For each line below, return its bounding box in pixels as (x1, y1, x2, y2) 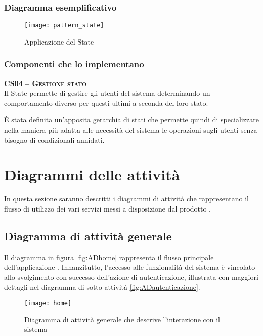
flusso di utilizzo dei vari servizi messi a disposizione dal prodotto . (4, 203, 211, 214)
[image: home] (24, 300, 72, 307)
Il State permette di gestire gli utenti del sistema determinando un (4, 88, 210, 98)
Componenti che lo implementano (4, 58, 144, 70)
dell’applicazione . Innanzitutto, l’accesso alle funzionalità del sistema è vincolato (4, 262, 255, 272)
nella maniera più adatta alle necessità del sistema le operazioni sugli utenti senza (4, 124, 257, 135)
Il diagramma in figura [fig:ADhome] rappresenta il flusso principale (4, 251, 214, 262)
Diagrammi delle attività (4, 164, 180, 185)
